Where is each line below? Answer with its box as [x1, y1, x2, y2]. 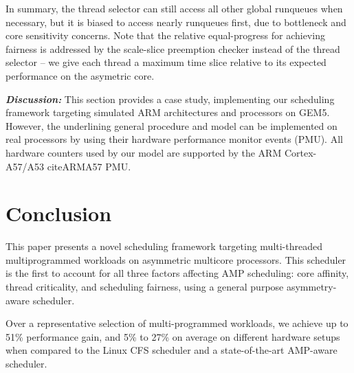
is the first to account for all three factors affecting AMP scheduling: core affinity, [5, 266, 349, 280]
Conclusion [5, 199, 112, 227]
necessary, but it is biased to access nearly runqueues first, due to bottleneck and [5, 14, 346, 29]
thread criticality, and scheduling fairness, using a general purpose [5, 280, 284, 294]
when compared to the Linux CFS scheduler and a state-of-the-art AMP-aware [5, 343, 338, 357]
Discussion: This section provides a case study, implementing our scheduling [5, 91, 335, 106]
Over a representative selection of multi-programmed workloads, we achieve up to [5, 316, 349, 330]
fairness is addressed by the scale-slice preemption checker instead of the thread [5, 41, 340, 56]
